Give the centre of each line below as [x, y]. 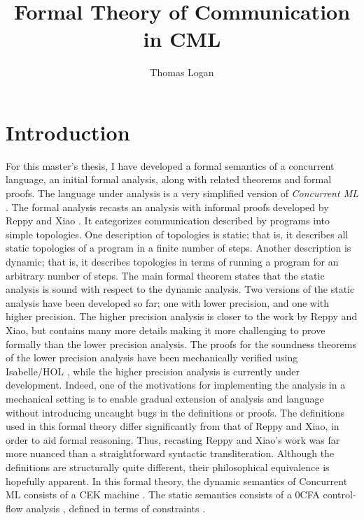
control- [339, 494]
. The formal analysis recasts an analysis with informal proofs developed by [167, 207]
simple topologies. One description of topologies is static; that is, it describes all [177, 234]
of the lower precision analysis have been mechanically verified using [152, 357]
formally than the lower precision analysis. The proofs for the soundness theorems [181, 344]
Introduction [68, 132]
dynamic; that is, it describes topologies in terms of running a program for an [172, 261]
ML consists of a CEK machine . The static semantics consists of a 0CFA [163, 494]
